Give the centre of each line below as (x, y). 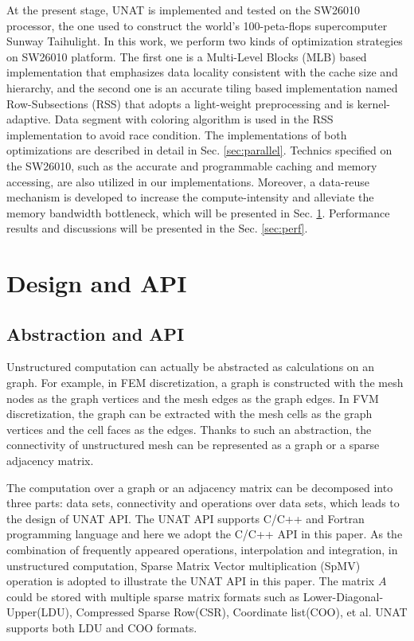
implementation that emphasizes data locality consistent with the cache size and (202, 72)
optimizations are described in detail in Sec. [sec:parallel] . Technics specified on (199, 150)
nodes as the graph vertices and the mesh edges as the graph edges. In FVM (193, 398)
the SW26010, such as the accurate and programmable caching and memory (192, 165)
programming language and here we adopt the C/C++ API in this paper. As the (205, 534)
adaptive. (29, 119)
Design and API (97, 283)
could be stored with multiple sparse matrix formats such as (153, 596)
